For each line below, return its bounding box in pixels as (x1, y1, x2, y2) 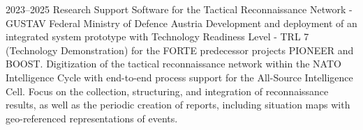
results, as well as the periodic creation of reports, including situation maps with (6, 97, 350, 112)
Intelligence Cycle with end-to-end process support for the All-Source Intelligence (6, 70, 353, 84)
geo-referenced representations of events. (6, 111, 178, 125)
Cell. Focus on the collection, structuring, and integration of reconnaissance (6, 83, 329, 98)
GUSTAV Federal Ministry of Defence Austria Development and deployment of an (6, 15, 357, 30)
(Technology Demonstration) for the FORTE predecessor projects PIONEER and (6, 42, 354, 57)
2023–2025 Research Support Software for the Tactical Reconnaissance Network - (6, 2, 353, 16)
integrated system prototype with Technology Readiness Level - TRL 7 (6, 29, 309, 44)
